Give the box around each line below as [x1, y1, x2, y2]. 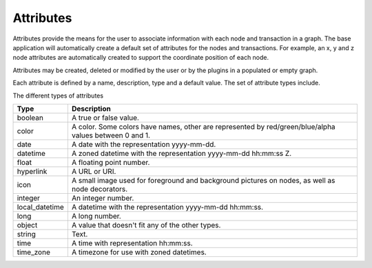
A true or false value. [71, 113, 139, 122]
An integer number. [71, 193, 134, 203]
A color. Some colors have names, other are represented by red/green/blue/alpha [71, 122, 335, 131]
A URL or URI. [71, 166, 116, 176]
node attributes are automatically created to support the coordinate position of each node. [12, 54, 269, 62]
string [17, 229, 36, 238]
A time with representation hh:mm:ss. [71, 238, 193, 247]
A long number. [71, 211, 122, 221]
